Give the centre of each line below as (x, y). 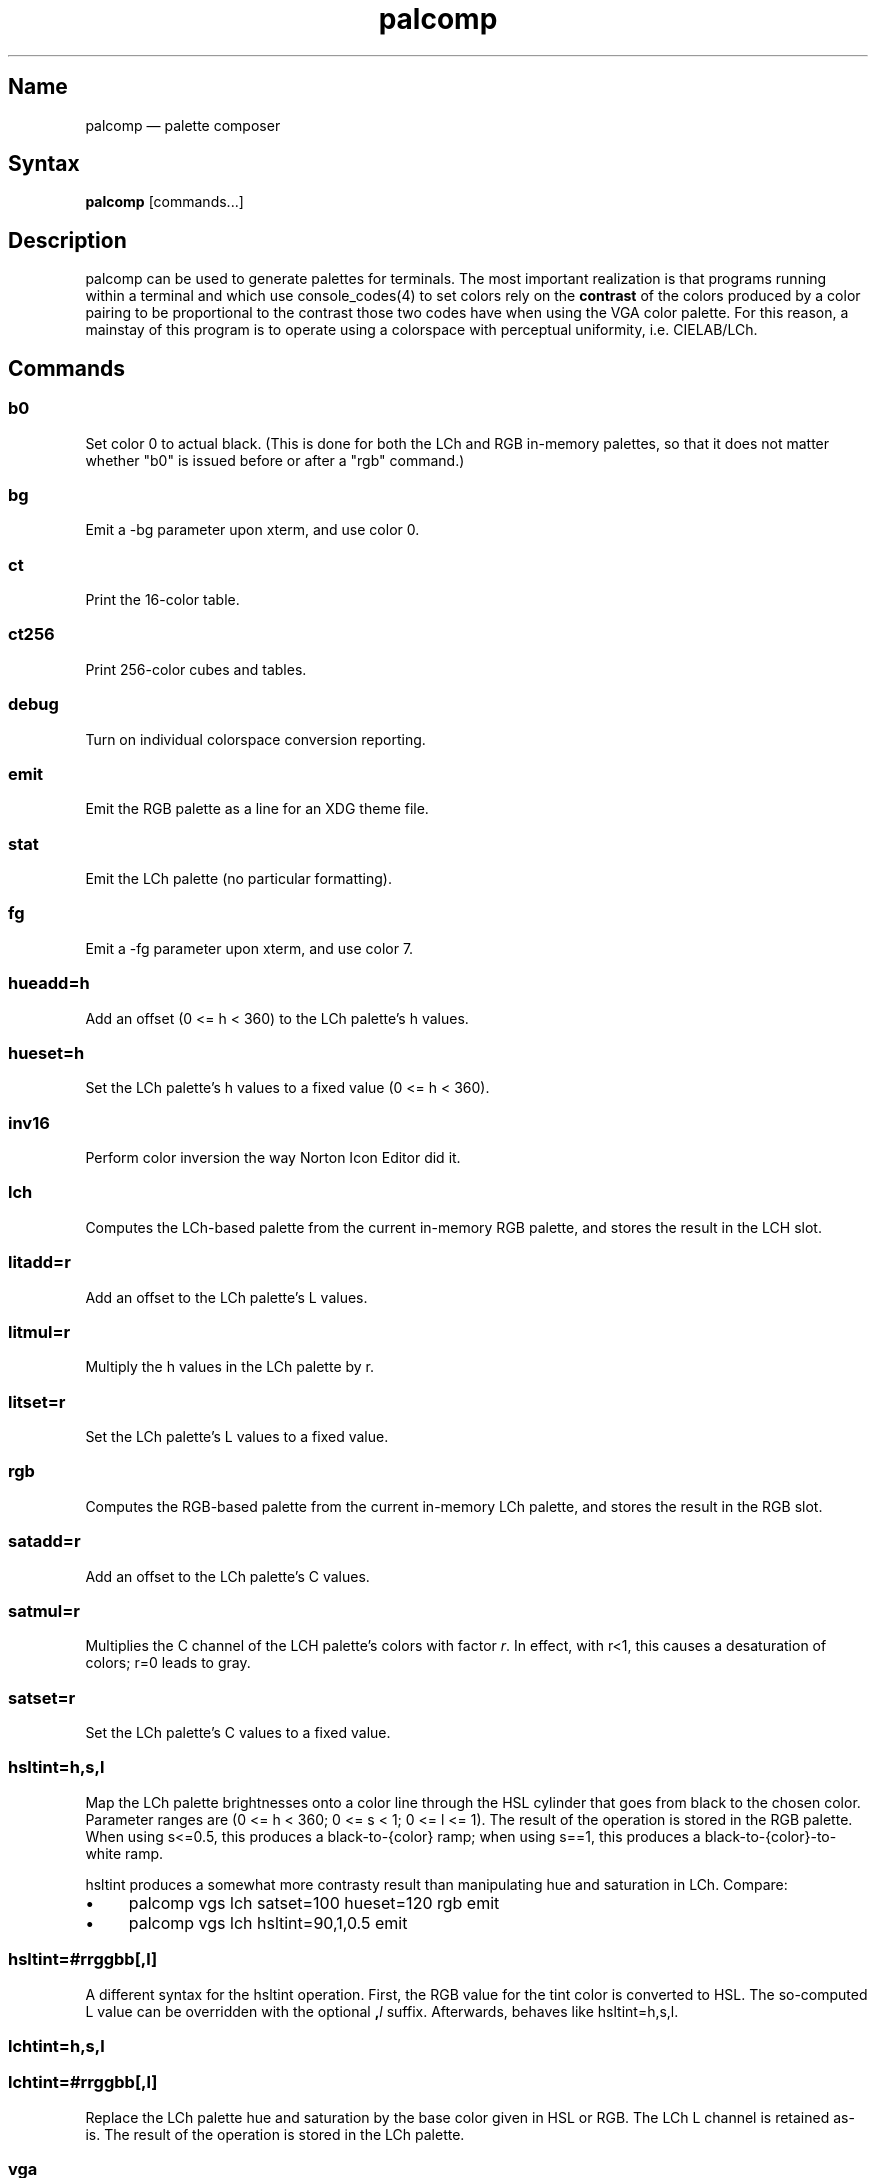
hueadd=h (49, 983)
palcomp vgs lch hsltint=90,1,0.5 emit (268, 1922)
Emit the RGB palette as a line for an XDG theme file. (257, 809)
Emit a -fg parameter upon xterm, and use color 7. (249, 948)
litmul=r (39, 1331)
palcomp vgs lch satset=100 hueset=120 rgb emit (314, 1902)
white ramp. (124, 1853)
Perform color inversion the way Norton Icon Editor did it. (273, 1157)
